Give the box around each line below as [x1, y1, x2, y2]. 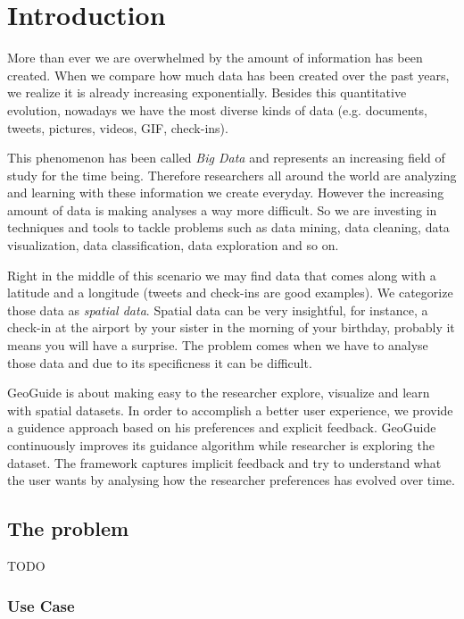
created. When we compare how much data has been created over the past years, [7, 65, 450, 84]
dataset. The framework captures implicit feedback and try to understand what [7, 453, 442, 472]
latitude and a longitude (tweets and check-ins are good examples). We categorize [7, 283, 453, 302]
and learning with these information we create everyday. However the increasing [7, 183, 444, 202]
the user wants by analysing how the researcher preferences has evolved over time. [7, 471, 455, 489]
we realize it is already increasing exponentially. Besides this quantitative [7, 83, 407, 102]
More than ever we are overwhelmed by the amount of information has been [7, 48, 423, 67]
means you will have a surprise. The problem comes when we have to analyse [7, 336, 428, 355]
